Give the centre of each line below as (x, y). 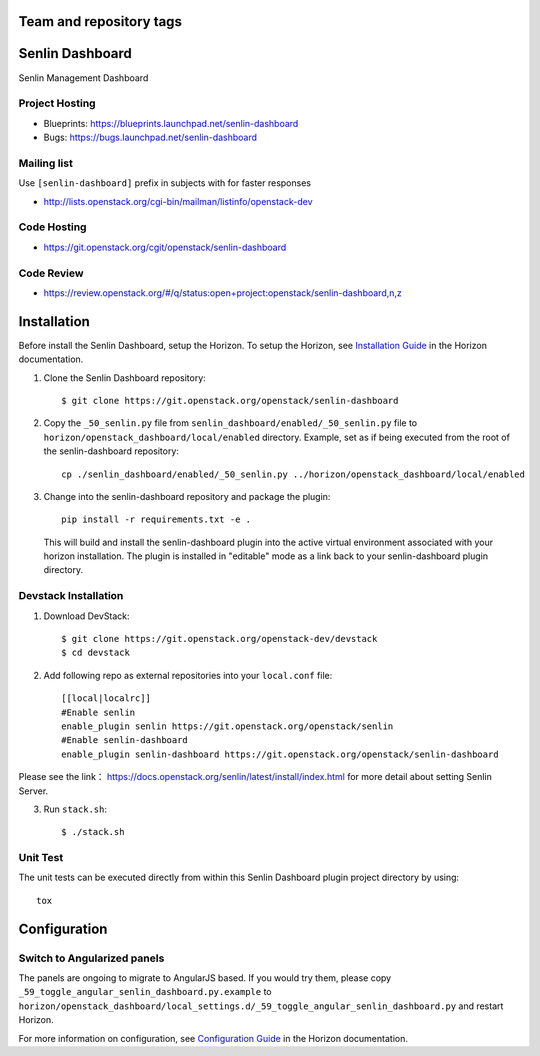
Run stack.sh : (75, 809)
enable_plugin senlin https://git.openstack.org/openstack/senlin (227, 726)
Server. (33, 791)
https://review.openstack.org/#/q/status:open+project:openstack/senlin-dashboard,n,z (222, 292)
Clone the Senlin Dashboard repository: (125, 377)
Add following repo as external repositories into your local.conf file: (188, 675)
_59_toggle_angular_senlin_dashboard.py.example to (145, 992)
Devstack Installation (71, 596)
